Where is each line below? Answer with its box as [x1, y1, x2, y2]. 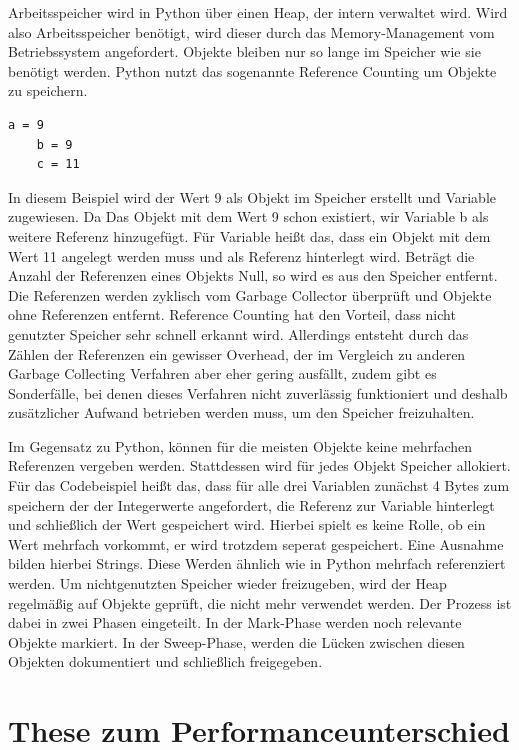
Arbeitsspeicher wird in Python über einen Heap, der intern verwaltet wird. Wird [8, 2, 508, 22]
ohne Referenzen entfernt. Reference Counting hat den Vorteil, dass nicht [8, 304, 456, 325]
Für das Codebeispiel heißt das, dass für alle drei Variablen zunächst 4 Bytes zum [8, 475, 510, 496]
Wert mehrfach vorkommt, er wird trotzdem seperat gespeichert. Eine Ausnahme [8, 533, 504, 554]
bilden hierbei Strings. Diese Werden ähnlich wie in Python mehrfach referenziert [8, 553, 506, 574]
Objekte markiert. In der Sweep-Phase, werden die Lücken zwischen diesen [8, 631, 465, 652]
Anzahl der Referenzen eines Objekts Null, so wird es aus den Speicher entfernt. [8, 265, 498, 286]
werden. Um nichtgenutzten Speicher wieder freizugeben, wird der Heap [8, 573, 447, 594]
